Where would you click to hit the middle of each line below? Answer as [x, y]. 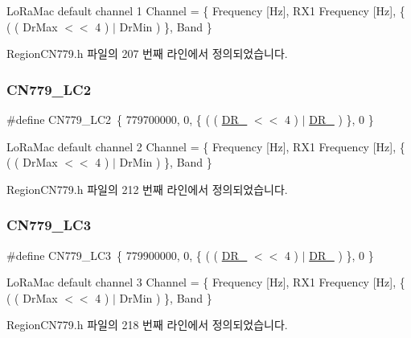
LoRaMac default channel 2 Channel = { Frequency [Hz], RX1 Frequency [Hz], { [206, 146]
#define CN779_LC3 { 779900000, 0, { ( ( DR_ [127, 255]
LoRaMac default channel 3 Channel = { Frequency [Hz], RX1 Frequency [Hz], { [206, 282]
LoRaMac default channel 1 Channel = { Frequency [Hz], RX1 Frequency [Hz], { [206, 10]
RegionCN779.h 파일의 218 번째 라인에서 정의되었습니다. [147, 325]
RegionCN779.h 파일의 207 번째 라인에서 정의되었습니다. [147, 54]
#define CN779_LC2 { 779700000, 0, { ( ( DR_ [127, 119]
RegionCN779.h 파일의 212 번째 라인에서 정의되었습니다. [147, 189]
